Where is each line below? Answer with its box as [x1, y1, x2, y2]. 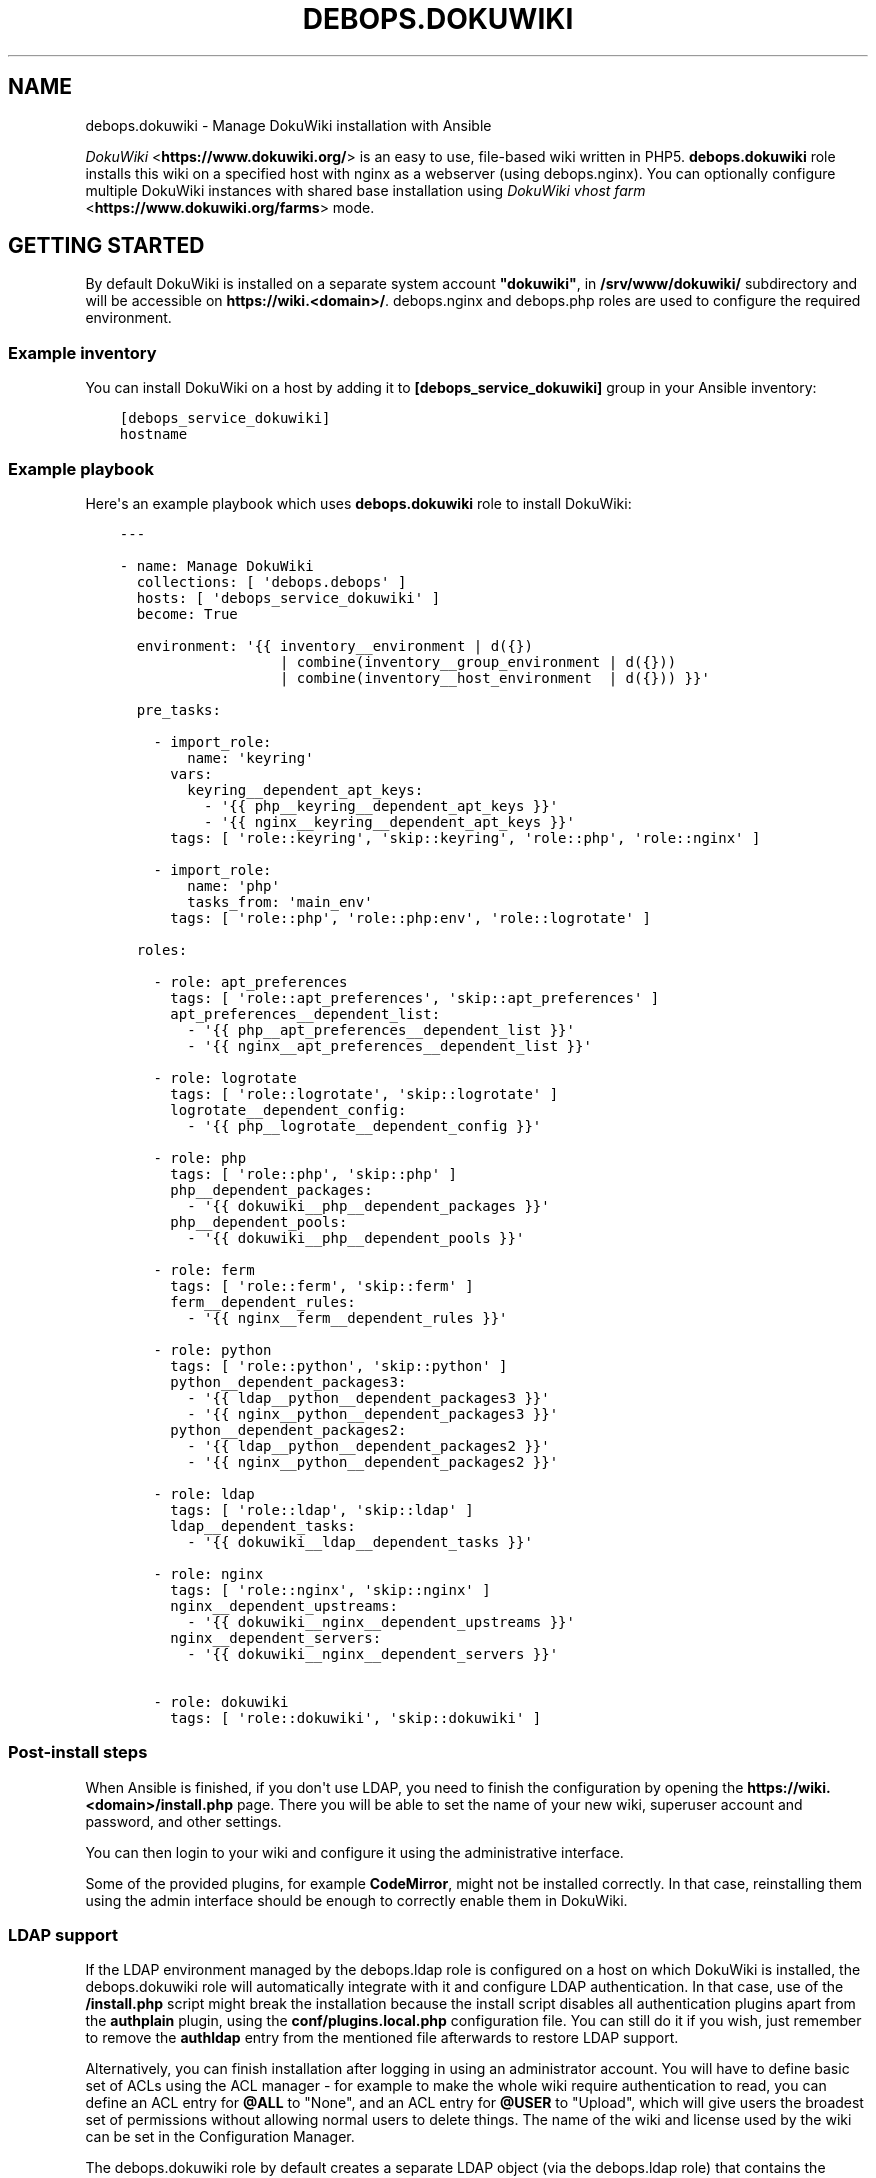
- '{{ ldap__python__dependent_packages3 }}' [187, 1389, 550, 1406]
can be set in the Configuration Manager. [85, 2128, 355, 2146]
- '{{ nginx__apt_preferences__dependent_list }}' [187, 1037, 592, 1054]
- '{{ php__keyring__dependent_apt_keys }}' [204, 797, 559, 814]
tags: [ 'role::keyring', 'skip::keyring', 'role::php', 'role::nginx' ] [170, 829, 761, 846]
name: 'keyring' [187, 749, 314, 766]
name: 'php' [187, 877, 280, 894]
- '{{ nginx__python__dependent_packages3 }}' [187, 1405, 559, 1422]
